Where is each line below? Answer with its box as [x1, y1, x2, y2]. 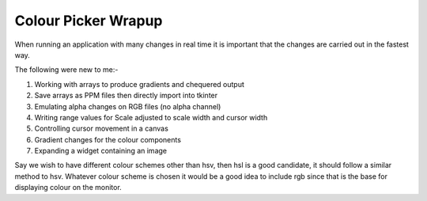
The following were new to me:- [14, 65, 119, 74]
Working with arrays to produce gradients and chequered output [34, 79, 245, 89]
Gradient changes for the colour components [34, 135, 182, 144]
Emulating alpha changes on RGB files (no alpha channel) [34, 101, 221, 111]
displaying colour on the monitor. [14, 183, 122, 192]
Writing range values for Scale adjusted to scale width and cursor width [34, 112, 268, 122]
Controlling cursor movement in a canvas [34, 123, 169, 134]
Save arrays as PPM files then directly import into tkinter [34, 91, 218, 100]
